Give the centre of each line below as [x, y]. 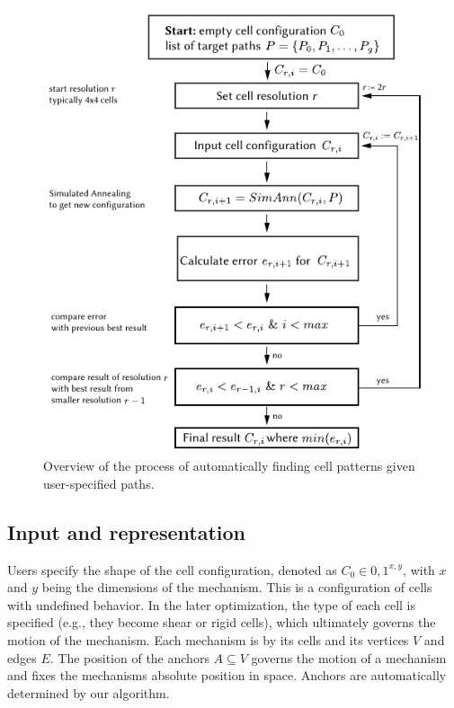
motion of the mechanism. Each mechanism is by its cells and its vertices [208, 639]
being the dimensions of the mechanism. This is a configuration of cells [237, 587]
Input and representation [126, 531]
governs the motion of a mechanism [349, 657]
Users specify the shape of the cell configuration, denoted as [172, 569]
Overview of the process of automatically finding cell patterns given [229, 466]
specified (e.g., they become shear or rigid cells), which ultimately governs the [222, 622]
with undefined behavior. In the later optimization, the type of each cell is [212, 604]
